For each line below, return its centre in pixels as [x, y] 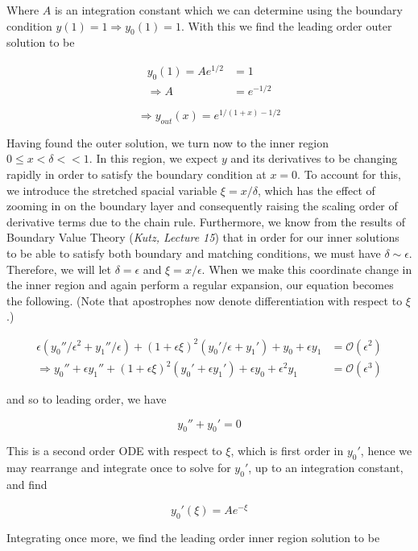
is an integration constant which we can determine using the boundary [228, 10]
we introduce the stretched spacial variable [112, 190]
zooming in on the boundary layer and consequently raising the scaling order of [202, 206]
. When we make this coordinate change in [307, 269]
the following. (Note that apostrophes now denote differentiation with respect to [205, 300]
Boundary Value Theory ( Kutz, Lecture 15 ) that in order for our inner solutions [203, 237]
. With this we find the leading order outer [286, 25]
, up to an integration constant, [326, 468]
